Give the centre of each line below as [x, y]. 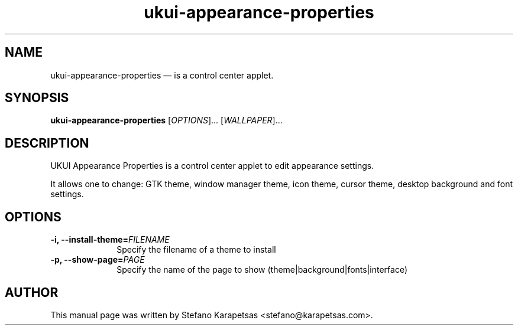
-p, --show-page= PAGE [98, 260]
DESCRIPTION [47, 143]
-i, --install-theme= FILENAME [110, 240]
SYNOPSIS [37, 98]
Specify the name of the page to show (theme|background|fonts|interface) [262, 270]
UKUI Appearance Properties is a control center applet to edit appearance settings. [212, 166]
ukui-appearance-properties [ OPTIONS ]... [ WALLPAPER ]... [166, 120]
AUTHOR [32, 292]
